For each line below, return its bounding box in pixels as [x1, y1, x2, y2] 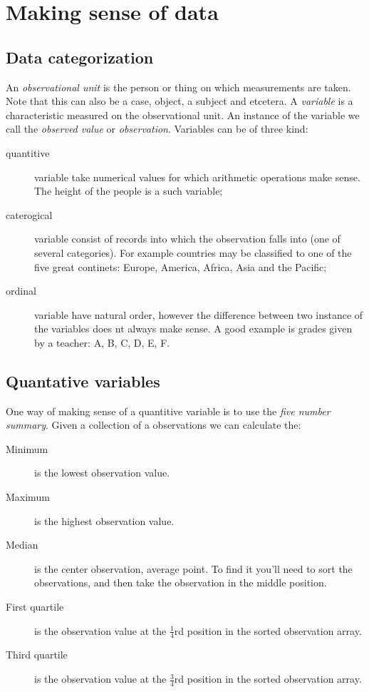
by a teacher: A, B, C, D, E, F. [34, 335, 170, 350]
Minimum [6, 441, 48, 456]
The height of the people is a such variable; [34, 183, 223, 198]
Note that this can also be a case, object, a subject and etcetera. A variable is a [6, 93, 353, 108]
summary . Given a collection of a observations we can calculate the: [6, 417, 301, 432]
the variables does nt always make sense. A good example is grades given [34, 321, 353, 336]
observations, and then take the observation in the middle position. [34, 575, 327, 590]
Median [6, 537, 38, 552]
